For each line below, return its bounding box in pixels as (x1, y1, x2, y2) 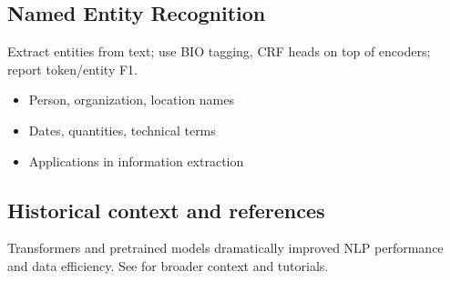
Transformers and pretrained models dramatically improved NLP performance (7, 238, 444, 257)
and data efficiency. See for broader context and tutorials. (7, 256, 329, 275)
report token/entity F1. (7, 59, 138, 78)
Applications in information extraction (28, 151, 244, 170)
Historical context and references (7, 196, 325, 224)
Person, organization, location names (28, 90, 235, 109)
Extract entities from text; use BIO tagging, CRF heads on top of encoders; (7, 42, 431, 61)
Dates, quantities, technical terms (28, 120, 216, 139)
